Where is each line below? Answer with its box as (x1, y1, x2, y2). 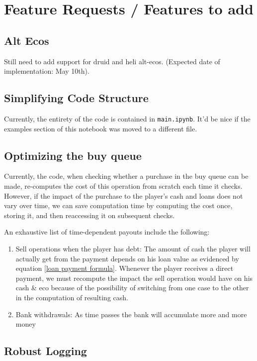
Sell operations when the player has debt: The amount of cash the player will (15, 243, 251, 253)
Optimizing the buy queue (4, 147, 142, 163)
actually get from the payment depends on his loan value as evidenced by (15, 253, 239, 263)
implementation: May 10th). (4, 66, 89, 76)
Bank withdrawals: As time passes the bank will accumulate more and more (15, 309, 247, 319)
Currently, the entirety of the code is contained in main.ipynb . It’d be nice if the (4, 113, 251, 123)
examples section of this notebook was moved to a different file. (4, 123, 197, 133)
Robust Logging (4, 343, 87, 359)
